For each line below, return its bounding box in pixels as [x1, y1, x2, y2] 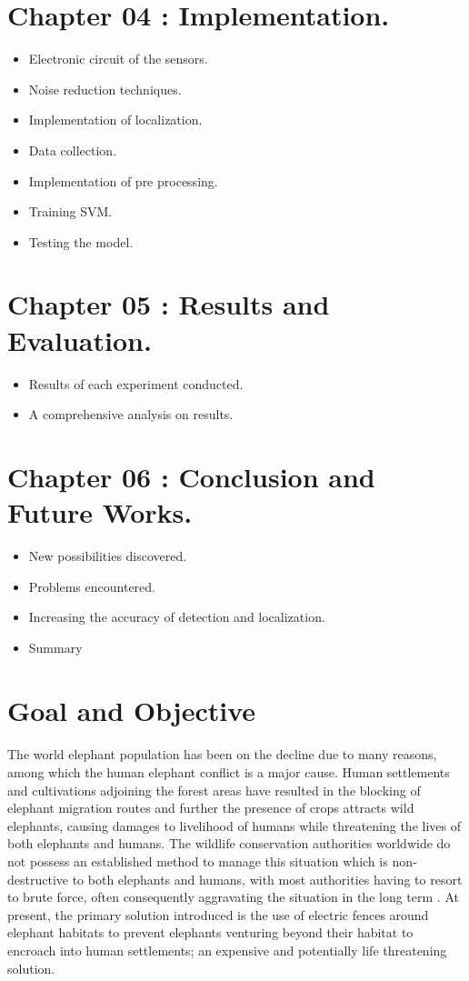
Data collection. [28, 140, 117, 159]
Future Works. [7, 494, 193, 531]
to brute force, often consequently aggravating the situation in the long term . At [7, 887, 459, 906]
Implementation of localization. [28, 110, 203, 129]
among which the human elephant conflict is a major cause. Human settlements [7, 763, 450, 782]
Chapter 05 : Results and [7, 285, 330, 323]
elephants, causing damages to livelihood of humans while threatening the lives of [7, 816, 461, 835]
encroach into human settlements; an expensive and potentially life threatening [7, 940, 447, 959]
